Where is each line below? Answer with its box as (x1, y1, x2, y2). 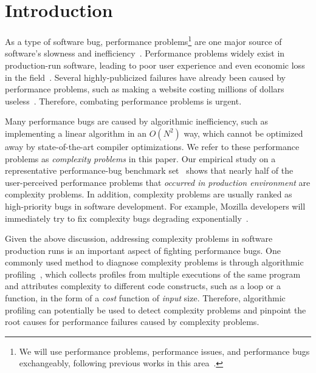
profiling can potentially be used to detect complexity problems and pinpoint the (5, 303, 306, 316)
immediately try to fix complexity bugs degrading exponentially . (5, 211, 249, 224)
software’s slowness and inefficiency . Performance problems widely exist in (5, 47, 285, 60)
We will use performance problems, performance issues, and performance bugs (19, 344, 310, 357)
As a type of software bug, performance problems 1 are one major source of (5, 33, 282, 47)
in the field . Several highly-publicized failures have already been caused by (5, 70, 286, 83)
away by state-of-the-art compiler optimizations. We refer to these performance (5, 140, 300, 152)
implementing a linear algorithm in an (5, 126, 147, 139)
